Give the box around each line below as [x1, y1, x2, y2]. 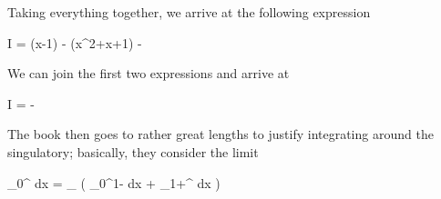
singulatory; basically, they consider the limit [7, 142, 259, 161]
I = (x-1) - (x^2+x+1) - [7, 33, 142, 52]
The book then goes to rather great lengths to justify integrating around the [7, 124, 434, 144]
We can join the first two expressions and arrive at [7, 64, 290, 83]
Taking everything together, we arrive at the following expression [7, 3, 371, 21]
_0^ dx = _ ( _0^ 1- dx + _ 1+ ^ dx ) [7, 173, 220, 192]
